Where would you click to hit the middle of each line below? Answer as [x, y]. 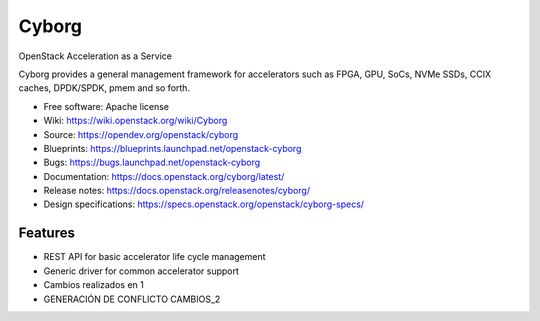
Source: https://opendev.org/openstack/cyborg [141, 134]
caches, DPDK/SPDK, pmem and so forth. [104, 88]
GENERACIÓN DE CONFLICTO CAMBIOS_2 [132, 299]
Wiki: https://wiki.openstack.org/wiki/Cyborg [135, 121]
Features [46, 233]
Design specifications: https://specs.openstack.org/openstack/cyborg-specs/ [204, 204]
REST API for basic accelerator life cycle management [154, 257]
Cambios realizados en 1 [93, 285]
